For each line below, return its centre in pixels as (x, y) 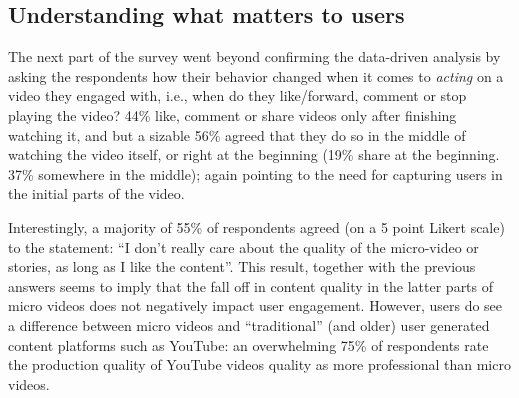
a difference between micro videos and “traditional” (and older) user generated (249, 324)
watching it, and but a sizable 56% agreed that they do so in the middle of (237, 134)
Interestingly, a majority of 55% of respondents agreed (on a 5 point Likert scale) (256, 226)
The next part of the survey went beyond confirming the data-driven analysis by (254, 56)
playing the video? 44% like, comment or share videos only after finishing (232, 114)
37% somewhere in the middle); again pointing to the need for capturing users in (255, 173)
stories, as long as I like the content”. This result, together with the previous (242, 266)
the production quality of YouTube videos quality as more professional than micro (259, 364)
